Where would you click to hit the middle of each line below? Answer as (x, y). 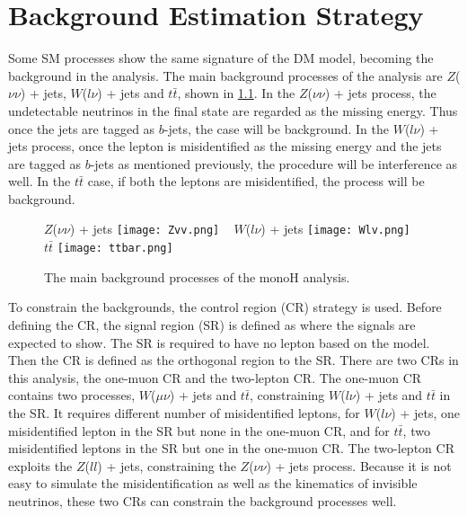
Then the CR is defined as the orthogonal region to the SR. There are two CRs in (233, 360)
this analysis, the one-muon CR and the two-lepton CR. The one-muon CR (215, 377)
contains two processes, (72, 395)
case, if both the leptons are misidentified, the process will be (256, 181)
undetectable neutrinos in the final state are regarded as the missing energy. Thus (233, 110)
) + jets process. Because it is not (359, 465)
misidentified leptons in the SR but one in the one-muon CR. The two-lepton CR (231, 448)
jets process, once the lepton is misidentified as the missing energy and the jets (225, 146)
